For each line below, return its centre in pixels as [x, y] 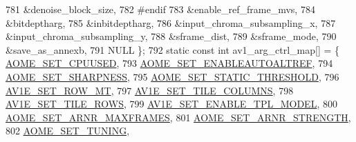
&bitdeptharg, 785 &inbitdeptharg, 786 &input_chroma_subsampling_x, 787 [171, 22]
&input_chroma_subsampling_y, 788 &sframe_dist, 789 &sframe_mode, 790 [171, 36]
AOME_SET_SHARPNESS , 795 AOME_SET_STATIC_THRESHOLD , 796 [172, 76]
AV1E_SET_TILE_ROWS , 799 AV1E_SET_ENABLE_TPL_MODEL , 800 [171, 104]
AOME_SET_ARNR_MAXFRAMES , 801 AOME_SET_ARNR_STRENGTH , [178, 117]
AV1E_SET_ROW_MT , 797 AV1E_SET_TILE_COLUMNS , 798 [150, 90]
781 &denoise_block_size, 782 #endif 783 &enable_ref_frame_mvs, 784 [160, 9]
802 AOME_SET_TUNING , [68, 131]
